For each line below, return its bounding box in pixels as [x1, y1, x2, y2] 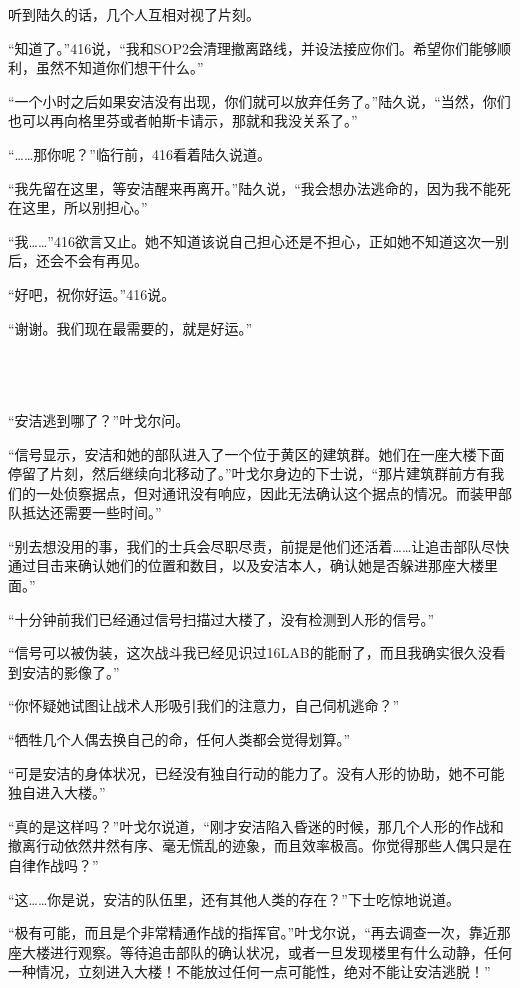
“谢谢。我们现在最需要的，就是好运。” [8, 317, 253, 338]
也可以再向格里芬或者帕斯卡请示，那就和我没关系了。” [8, 110, 358, 131]
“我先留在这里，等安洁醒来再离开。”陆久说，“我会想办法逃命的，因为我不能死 [8, 177, 511, 198]
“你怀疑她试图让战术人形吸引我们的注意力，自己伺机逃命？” [8, 695, 400, 716]
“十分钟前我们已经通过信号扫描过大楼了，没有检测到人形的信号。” [8, 608, 435, 629]
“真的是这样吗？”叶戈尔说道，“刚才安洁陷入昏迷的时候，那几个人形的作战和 [8, 815, 504, 836]
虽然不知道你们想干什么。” [35, 57, 204, 78]
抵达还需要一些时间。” [21, 502, 162, 523]
